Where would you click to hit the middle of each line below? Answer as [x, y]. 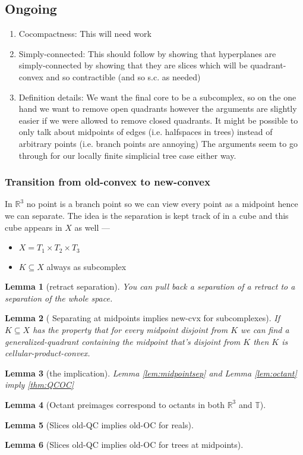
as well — [92, 227]
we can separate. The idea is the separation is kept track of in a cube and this [147, 215]
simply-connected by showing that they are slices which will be [133, 65]
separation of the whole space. [59, 298]
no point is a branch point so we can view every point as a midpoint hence [162, 204]
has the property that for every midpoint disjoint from [130, 329]
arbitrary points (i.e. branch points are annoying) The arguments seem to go [158, 143]
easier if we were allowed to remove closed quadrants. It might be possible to [158, 120]
